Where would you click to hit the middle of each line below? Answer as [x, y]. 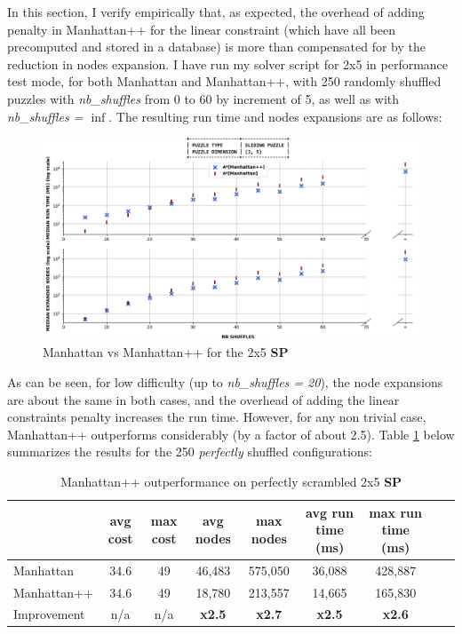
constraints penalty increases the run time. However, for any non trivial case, [217, 417]
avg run [330, 512]
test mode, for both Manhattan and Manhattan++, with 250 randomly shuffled [224, 81]
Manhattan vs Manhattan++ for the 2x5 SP [166, 352]
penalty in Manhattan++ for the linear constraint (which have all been [201, 29]
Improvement [49, 614]
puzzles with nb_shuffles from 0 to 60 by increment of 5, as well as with [203, 98]
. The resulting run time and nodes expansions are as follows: [275, 116]
